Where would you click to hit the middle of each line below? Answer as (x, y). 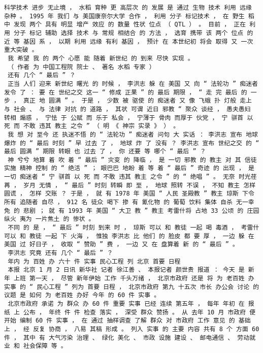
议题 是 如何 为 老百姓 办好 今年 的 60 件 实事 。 (82, 295)
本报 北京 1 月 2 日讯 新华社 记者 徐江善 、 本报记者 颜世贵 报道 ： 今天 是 (126, 270)
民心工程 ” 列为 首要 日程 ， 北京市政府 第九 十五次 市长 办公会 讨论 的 (148, 287)
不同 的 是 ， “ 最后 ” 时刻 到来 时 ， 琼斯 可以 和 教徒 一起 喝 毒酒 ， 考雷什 (134, 228)
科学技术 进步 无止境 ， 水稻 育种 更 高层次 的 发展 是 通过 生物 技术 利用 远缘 (128, 8)
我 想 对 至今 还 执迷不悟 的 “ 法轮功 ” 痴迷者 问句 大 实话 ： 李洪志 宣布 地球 (133, 134)
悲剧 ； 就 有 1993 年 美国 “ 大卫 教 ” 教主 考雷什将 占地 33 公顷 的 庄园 (141, 211)
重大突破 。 (21, 50)
